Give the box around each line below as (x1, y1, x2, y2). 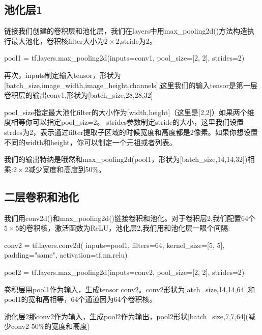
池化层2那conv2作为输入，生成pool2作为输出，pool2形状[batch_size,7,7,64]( (4, 311, 249, 321)
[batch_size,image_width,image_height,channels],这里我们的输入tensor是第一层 (4, 79, 258, 90)
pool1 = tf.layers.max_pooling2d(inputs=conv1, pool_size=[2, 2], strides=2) (4, 52, 245, 63)
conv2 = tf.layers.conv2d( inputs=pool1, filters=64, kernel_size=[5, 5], (4, 239, 225, 250)
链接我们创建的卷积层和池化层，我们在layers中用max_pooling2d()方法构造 (4, 25, 248, 36)
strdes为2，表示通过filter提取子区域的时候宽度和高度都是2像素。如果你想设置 (4, 126, 258, 137)
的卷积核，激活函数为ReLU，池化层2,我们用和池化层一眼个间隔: (19, 222, 230, 233)
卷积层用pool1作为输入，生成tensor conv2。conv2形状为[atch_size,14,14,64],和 (4, 284, 255, 294)
